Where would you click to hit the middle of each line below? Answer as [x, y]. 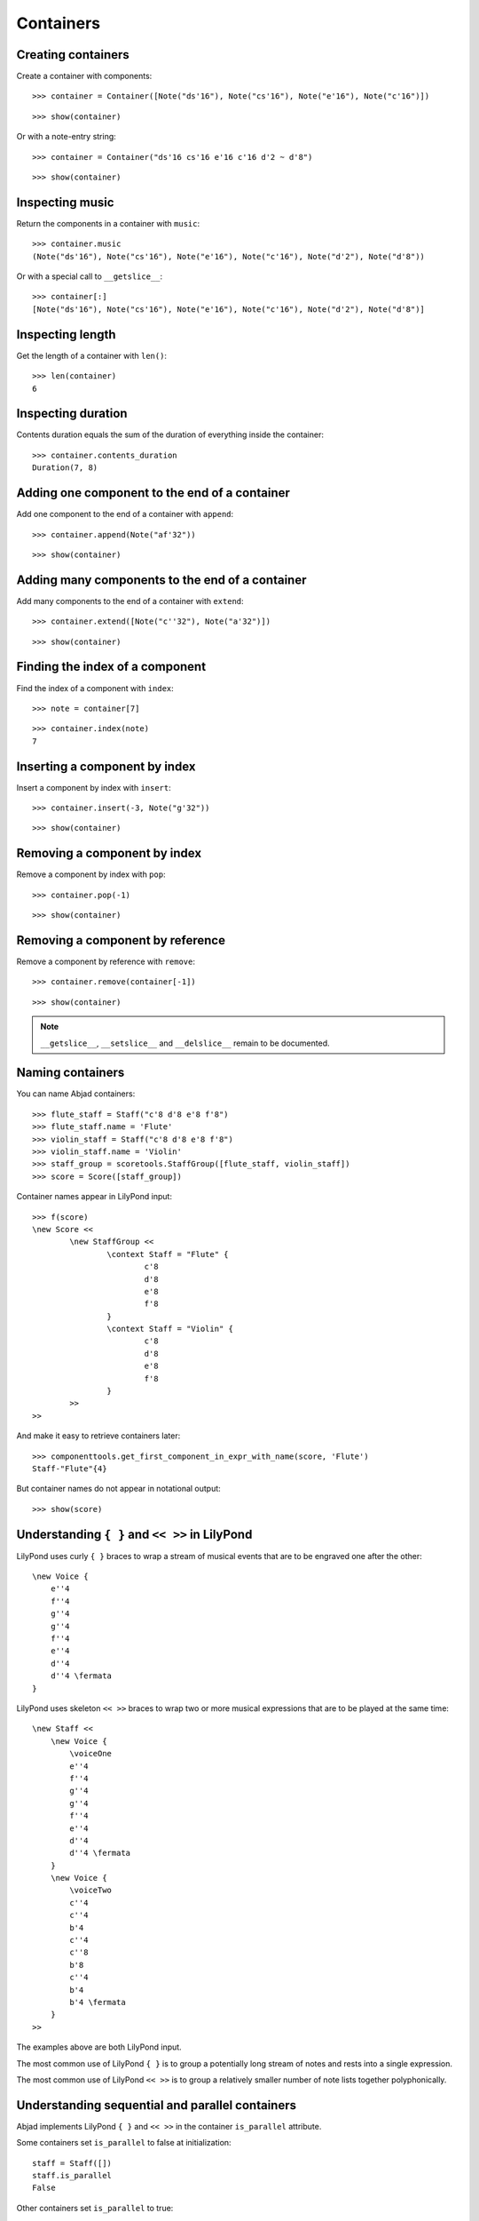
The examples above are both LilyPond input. [99, 2047]
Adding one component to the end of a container [153, 493]
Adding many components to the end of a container [161, 580]
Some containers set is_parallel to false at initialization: [124, 2143]
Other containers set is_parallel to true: [95, 2208]
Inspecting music [65, 202]
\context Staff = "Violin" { [170, 1329]
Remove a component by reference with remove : [106, 961]
